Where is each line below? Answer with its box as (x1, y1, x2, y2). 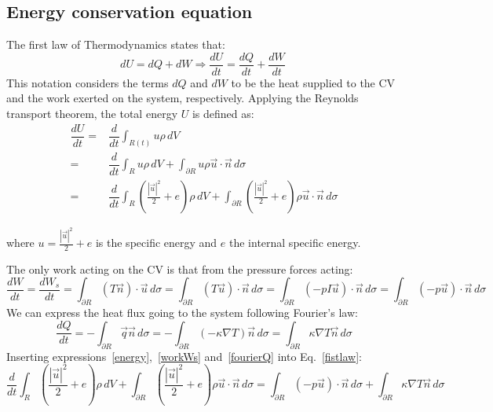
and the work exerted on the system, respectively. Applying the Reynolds (6, 90, 359, 106)
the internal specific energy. (228, 234, 361, 250)
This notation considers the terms (6, 74, 169, 90)
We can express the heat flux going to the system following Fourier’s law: (6, 304, 358, 321)
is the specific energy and (95, 234, 217, 250)
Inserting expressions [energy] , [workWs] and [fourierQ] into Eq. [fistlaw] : (6, 348, 362, 364)
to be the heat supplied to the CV (231, 74, 396, 90)
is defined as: (192, 105, 254, 122)
